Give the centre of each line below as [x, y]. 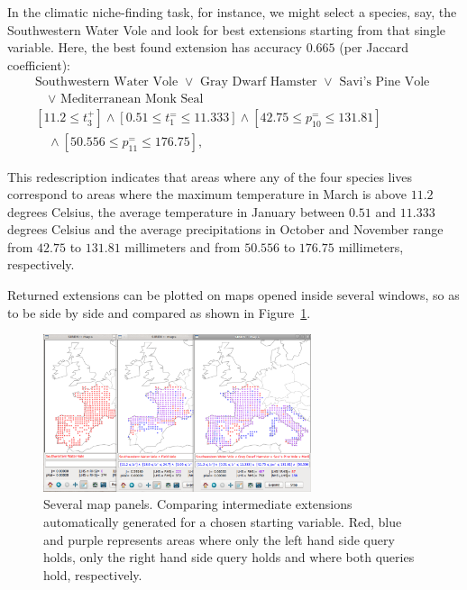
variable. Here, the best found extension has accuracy [155, 47]
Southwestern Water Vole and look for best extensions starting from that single [227, 29]
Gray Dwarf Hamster [258, 82]
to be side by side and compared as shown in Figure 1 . [159, 312]
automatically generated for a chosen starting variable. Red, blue [223, 521]
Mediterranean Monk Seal [132, 100]
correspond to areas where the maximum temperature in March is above [207, 194]
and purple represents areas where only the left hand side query [219, 539]
